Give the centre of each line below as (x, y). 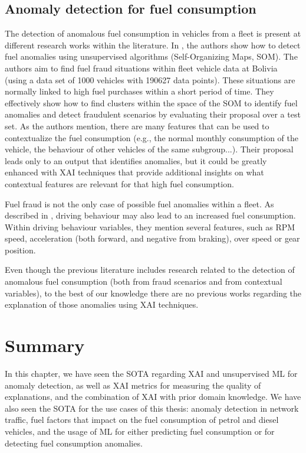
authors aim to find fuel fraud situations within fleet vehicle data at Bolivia (141, 68)
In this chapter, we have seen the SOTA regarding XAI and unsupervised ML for (151, 373)
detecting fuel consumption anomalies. (74, 443)
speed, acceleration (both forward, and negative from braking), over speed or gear (152, 238)
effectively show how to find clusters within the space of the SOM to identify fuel (151, 102)
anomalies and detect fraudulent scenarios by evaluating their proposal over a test (153, 114)
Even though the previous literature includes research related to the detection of (150, 270)
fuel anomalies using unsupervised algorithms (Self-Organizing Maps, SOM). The (151, 56)
